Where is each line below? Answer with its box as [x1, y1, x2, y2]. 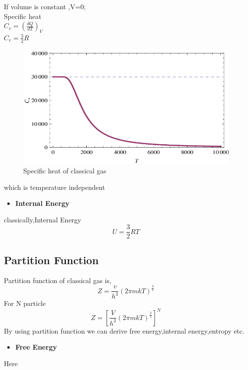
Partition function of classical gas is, [4, 275, 111, 285]
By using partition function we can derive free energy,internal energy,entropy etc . [4, 325, 245, 336]
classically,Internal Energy [4, 214, 81, 224]
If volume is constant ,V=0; [4, 1, 86, 11]
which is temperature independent [4, 182, 105, 192]
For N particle [4, 298, 46, 308]
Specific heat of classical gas [23, 165, 107, 175]
